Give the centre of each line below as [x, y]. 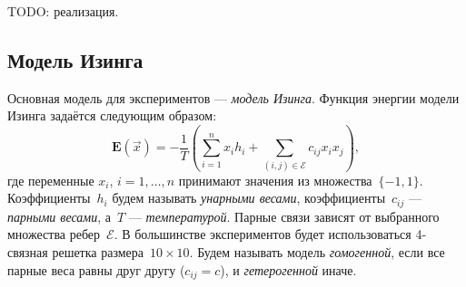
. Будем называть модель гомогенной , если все [317, 251]
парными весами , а [59, 216]
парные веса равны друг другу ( [96, 269]
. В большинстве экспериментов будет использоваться [263, 234]
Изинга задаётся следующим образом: [112, 115]
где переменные [51, 180]
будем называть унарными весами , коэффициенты [249, 198]
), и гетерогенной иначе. [288, 269]
